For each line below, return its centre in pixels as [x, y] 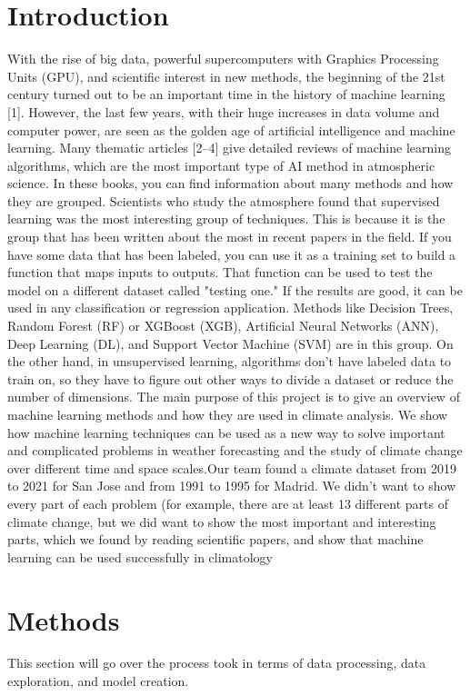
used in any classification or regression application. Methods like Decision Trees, [230, 308]
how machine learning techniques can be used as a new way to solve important [226, 432]
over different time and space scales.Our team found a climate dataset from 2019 [232, 467]
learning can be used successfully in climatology [140, 557]
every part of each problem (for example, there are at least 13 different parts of [228, 503]
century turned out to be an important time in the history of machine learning [226, 94]
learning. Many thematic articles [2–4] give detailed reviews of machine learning [229, 148]
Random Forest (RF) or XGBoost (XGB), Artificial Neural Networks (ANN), [223, 326]
